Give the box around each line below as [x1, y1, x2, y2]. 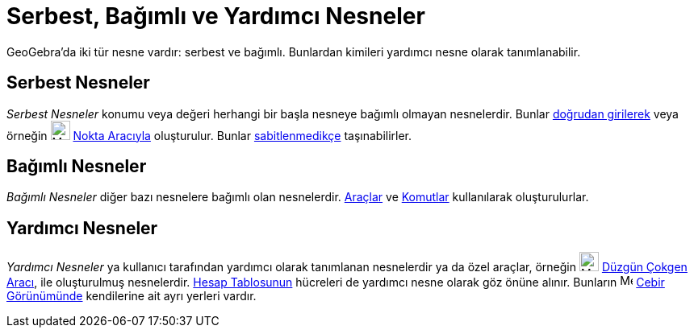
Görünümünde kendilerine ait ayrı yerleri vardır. [6, 289, 257, 303]
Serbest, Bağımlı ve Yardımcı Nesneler [6, 2, 425, 30]
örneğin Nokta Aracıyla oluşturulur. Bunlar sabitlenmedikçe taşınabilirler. [6, 128, 412, 142]
